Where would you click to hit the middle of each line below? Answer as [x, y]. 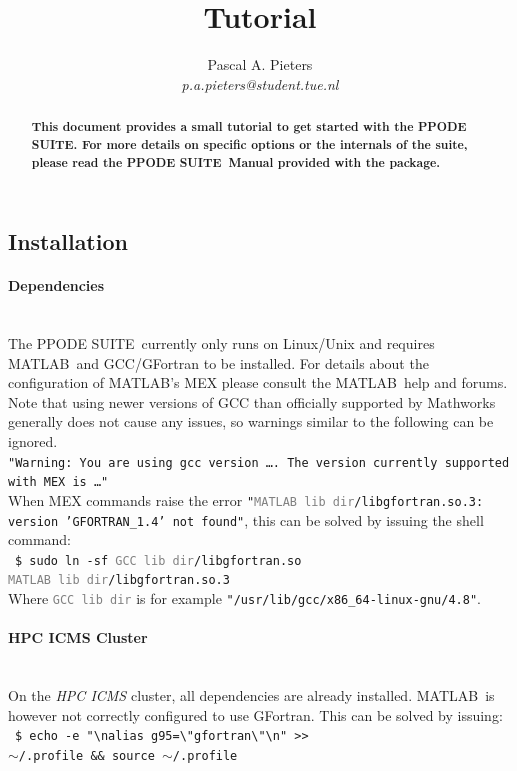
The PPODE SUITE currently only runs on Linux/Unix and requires [221, 343]
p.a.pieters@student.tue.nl [260, 83]
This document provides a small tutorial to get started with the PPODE [249, 127]
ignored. [33, 441]
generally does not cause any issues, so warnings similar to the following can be [251, 421]
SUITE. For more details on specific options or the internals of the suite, [249, 144]
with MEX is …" [58, 482]
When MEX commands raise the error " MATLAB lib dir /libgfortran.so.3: [246, 499]
